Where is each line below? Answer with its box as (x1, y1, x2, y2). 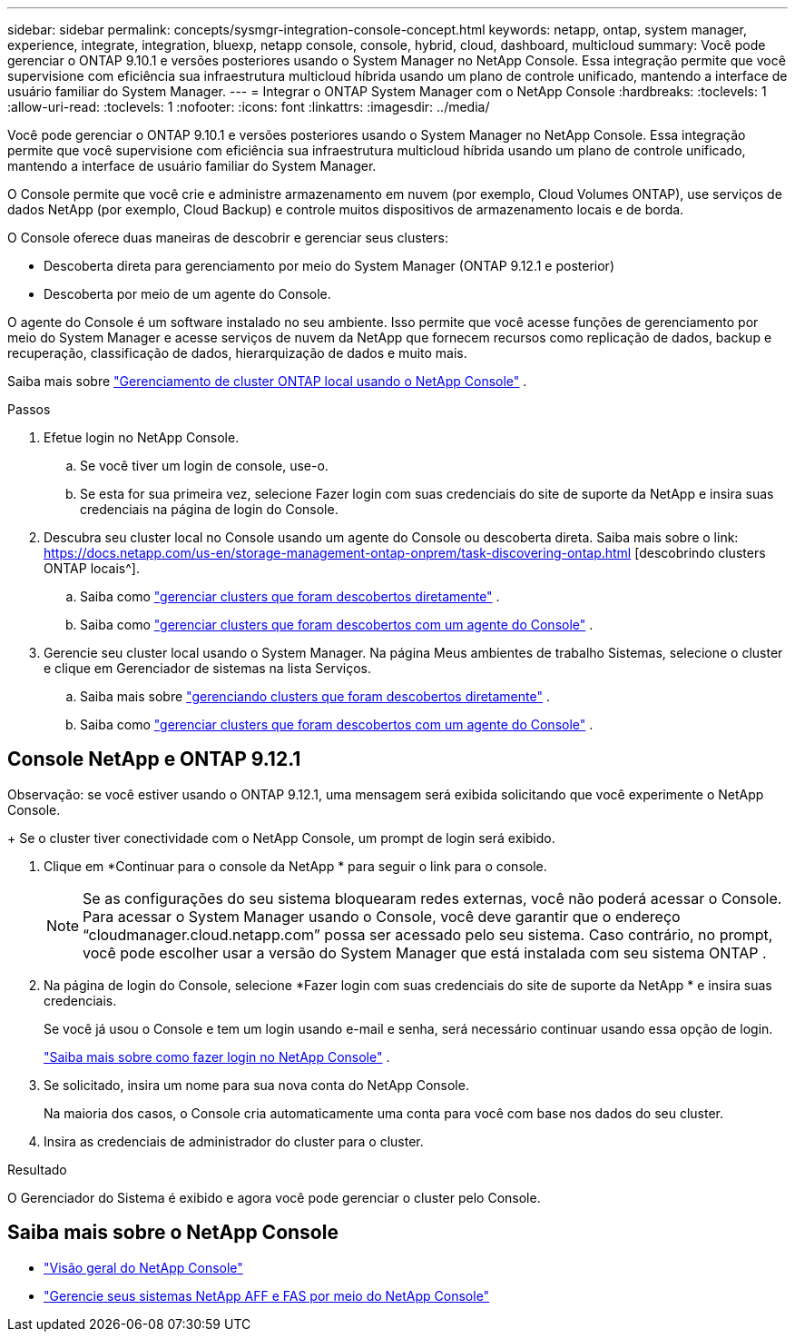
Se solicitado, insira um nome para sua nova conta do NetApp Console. (44, 1076, 469, 1093)
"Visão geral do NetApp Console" (44, 1259, 243, 1275)
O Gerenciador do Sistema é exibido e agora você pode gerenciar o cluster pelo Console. (7, 1189, 541, 1205)
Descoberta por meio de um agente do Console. (44, 286, 331, 302)
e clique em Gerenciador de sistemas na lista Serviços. (44, 660, 371, 676)
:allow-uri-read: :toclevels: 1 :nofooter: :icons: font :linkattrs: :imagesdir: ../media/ (7, 99, 490, 114)
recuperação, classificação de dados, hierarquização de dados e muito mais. (7, 345, 467, 361)
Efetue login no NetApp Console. (44, 430, 240, 445)
